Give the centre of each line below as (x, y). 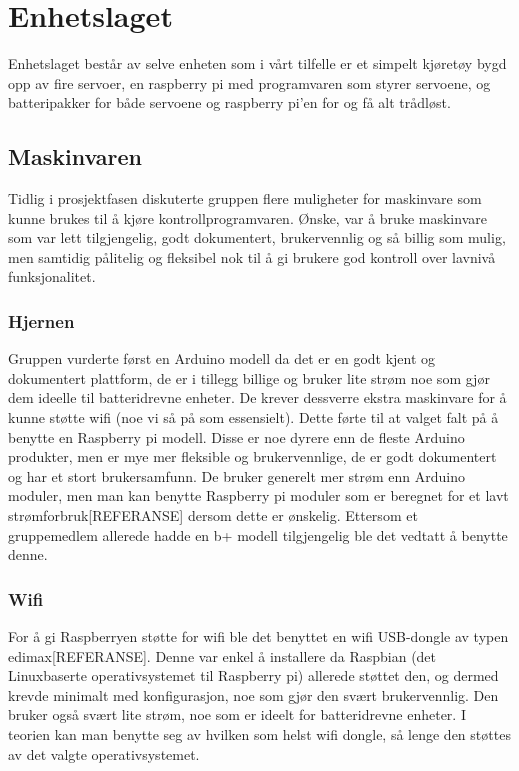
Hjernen (41, 321)
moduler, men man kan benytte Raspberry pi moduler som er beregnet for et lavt (258, 495)
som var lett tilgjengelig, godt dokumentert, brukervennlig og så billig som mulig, (257, 237)
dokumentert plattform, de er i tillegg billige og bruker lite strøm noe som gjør (249, 377)
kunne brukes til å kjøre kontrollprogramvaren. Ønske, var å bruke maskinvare (247, 217)
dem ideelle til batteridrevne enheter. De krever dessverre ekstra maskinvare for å (257, 397)
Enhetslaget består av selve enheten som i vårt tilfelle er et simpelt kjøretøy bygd (257, 63)
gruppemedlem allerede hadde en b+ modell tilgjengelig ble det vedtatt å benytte (258, 534)
